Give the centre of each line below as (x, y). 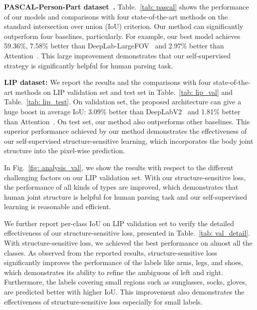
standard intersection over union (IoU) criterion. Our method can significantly (124, 26)
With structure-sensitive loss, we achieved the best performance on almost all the (128, 243)
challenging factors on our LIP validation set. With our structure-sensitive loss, (125, 177)
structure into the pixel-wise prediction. (65, 151)
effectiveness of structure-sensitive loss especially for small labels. (103, 301)
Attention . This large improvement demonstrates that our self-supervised (118, 55)
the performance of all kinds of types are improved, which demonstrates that (121, 187)
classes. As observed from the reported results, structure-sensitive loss (111, 252)
